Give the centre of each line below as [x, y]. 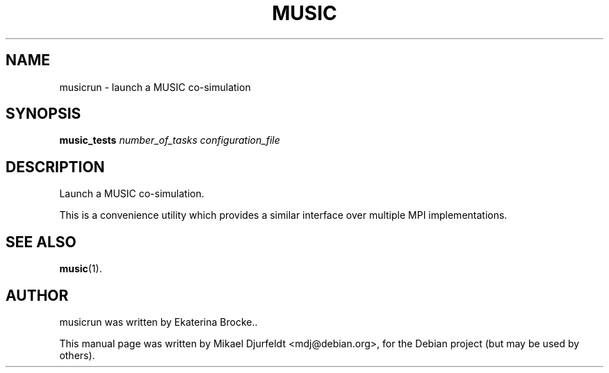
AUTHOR [37, 295]
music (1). [81, 269]
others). [77, 355]
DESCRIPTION [55, 167]
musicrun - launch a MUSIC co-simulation [155, 87]
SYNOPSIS [43, 114]
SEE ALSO [41, 242]
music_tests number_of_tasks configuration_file [170, 140]
